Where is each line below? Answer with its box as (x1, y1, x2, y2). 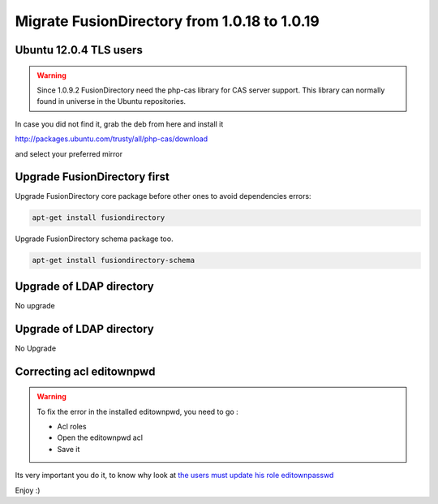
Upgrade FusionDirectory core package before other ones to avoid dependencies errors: (15, 192, 311, 201)
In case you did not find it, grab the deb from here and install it (15, 118, 224, 129)
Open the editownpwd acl (57, 433, 144, 442)
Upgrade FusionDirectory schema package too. (15, 234, 174, 243)
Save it (57, 444, 80, 454)
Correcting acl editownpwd (15, 364, 156, 378)
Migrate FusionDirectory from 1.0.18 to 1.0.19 (15, 12, 320, 30)
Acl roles (57, 421, 87, 431)
